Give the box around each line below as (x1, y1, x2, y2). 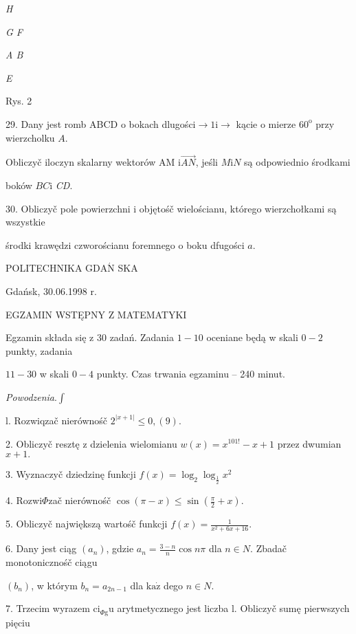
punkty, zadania (5, 343, 73, 358)
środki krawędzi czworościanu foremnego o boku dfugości (5, 237, 245, 252)
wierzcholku (5, 130, 55, 144)
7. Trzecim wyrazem (5, 601, 90, 615)
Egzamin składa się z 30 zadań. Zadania (5, 330, 174, 345)
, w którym (31, 578, 78, 592)
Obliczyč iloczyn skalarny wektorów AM (5, 155, 175, 169)
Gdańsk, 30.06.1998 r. (5, 283, 97, 298)
